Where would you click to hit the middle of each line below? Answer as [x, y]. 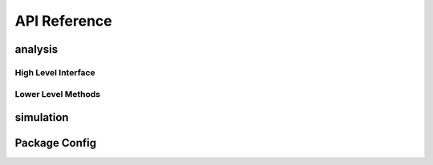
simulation [42, 117]
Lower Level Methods [57, 94]
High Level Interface [55, 72]
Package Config [55, 143]
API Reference [63, 21]
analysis [36, 49]
